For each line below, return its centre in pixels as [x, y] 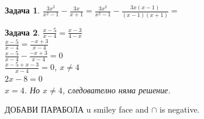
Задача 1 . [23, 10]
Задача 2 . [23, 32]
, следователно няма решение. [116, 90]
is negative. [179, 109]
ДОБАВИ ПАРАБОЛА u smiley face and [77, 109]
